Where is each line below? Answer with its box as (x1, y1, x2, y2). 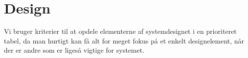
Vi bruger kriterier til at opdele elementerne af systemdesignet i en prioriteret (4, 26, 237, 36)
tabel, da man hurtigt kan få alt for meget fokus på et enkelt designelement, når (4, 35, 245, 45)
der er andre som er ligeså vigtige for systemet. (4, 45, 145, 55)
